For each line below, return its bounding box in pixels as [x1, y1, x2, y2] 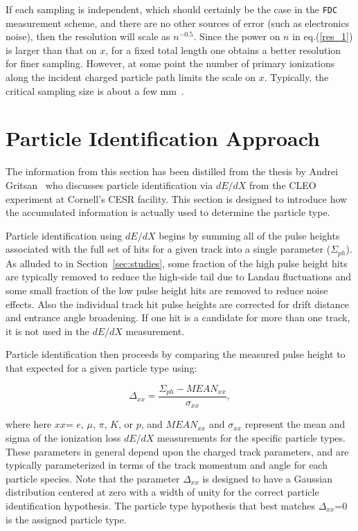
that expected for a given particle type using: [6, 360, 197, 375]
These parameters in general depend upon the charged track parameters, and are [6, 444, 349, 458]
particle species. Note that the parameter [6, 471, 180, 485]
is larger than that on [6, 42, 97, 57]
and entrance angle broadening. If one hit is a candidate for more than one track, [6, 310, 350, 325]
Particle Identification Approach [6, 124, 320, 152]
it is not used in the [6, 323, 89, 338]
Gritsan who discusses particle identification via [6, 177, 213, 192]
